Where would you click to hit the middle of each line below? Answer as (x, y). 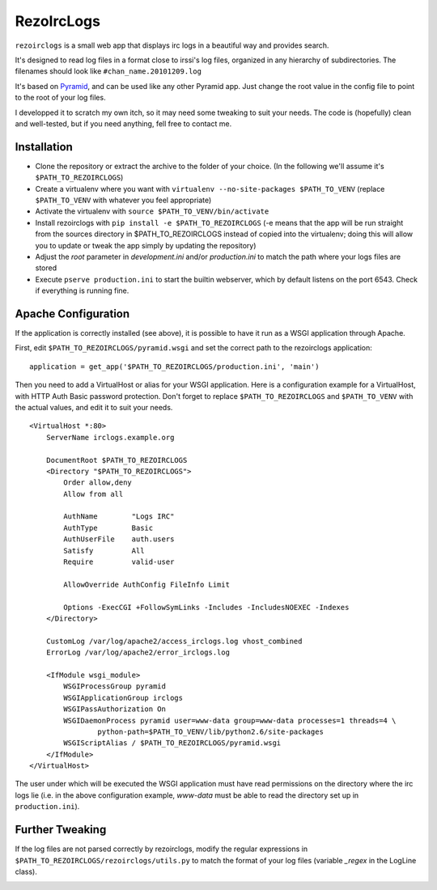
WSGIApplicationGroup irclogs (123, 697)
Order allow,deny (98, 483)
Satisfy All (104, 551)
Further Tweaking (61, 830)
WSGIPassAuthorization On (115, 709)
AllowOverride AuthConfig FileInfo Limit (147, 584)
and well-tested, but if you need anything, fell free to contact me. (123, 123)
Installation (44, 147)
